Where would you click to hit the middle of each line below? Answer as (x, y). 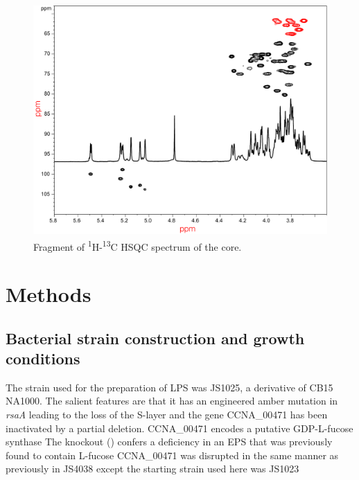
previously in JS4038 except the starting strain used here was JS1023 (152, 469)
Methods (49, 294)
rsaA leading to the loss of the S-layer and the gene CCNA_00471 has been (167, 414)
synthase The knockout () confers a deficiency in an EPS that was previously (169, 442)
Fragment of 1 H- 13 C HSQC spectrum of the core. (138, 245)
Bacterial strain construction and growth (155, 338)
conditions (43, 358)
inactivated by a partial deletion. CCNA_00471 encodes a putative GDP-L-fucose (179, 428)
